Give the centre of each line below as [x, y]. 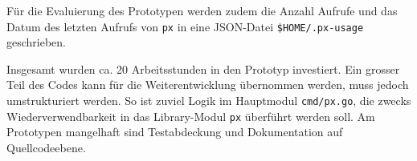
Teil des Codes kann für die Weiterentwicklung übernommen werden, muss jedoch [208, 85]
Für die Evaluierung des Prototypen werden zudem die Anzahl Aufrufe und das [202, 10]
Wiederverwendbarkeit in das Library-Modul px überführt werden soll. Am [191, 116]
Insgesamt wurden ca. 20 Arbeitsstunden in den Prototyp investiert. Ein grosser [203, 68]
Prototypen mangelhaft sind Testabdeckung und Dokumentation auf [175, 132]
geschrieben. [37, 42]
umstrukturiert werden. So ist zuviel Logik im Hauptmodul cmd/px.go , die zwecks [209, 101]
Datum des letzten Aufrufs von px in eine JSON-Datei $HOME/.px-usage [185, 26]
